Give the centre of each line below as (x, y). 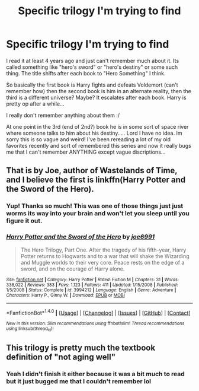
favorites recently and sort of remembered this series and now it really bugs (99, 145)
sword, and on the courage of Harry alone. (73, 269)
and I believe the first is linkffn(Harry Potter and (96, 180)
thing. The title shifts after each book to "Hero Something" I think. (86, 73)
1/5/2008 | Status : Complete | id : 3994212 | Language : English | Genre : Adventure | (91, 290)
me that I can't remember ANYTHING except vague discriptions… (86, 152)
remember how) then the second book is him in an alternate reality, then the (99, 91)
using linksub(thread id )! (30, 329)
